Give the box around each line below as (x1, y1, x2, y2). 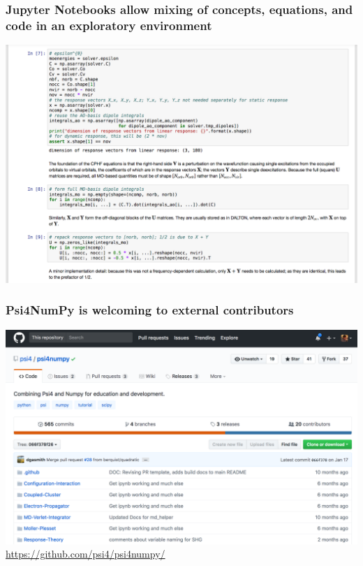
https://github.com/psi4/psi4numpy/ (6, 546, 165, 561)
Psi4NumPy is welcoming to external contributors (6, 301, 294, 319)
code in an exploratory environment (6, 16, 212, 34)
